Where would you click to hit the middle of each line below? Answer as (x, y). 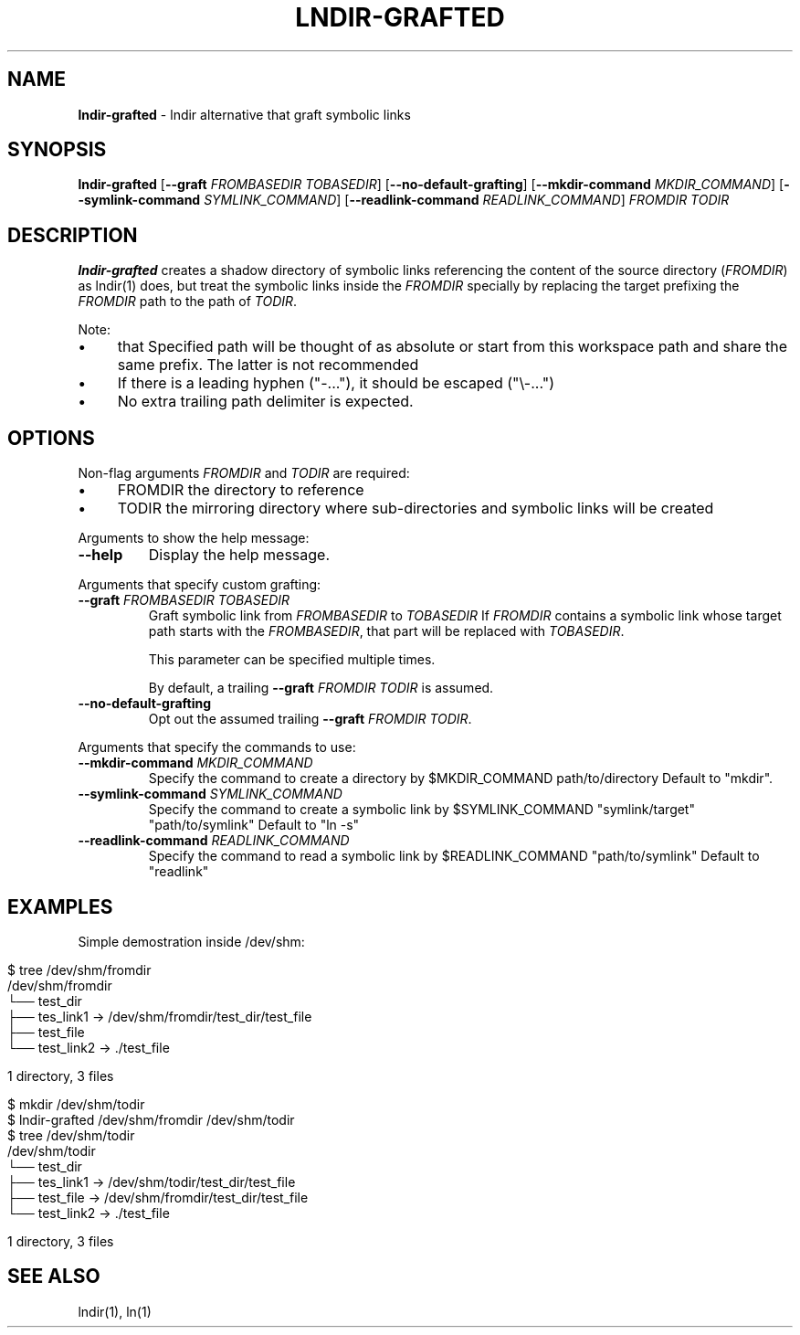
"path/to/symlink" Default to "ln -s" (254, 825)
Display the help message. (239, 555)
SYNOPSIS (57, 150)
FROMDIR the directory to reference (241, 490)
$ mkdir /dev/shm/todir (76, 1104)
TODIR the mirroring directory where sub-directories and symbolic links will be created (416, 509)
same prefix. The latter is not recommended (268, 365)
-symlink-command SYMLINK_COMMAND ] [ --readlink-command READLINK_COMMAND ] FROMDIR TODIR (404, 200)
